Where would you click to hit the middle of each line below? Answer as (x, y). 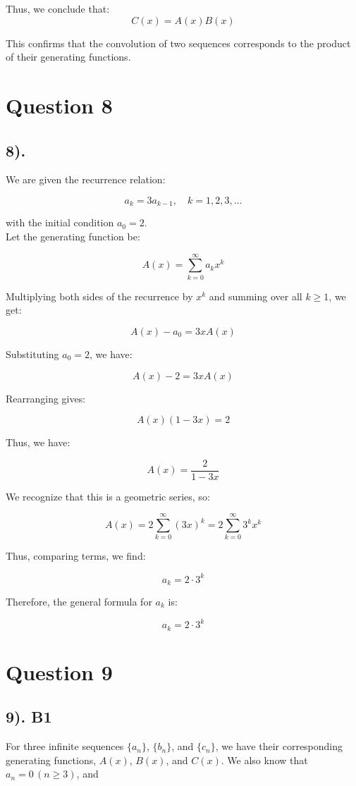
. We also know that (264, 760)
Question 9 (59, 671)
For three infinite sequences (65, 746)
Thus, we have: (38, 442)
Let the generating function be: (73, 236)
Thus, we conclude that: (58, 8)
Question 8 (59, 105)
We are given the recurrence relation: (86, 179)
